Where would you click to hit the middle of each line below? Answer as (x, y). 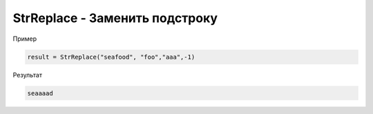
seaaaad (40, 93)
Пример (25, 39)
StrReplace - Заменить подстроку (115, 18)
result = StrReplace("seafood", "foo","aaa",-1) (111, 57)
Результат (28, 75)
